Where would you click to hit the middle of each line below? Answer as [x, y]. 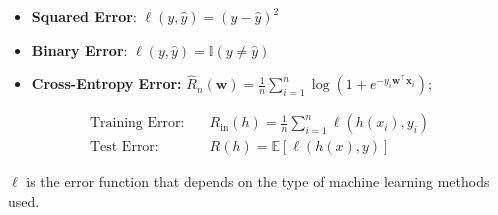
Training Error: [137, 123]
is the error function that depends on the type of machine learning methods [258, 181]
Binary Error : [79, 49]
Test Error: [124, 147]
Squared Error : [84, 16]
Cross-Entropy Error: [106, 83]
